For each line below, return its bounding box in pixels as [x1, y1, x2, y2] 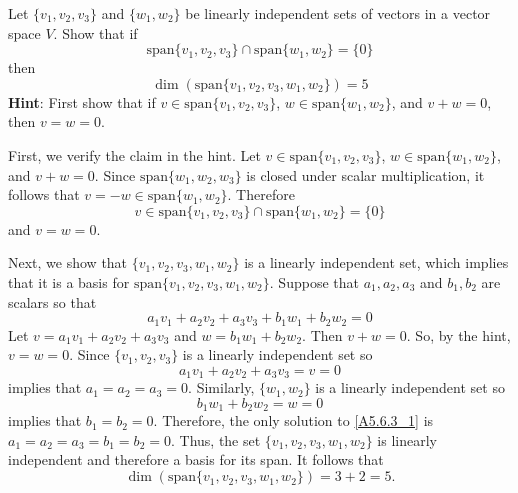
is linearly [377, 429, 437, 450]
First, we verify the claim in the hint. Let [8, 144, 261, 165]
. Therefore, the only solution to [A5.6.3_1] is [153, 410, 434, 431]
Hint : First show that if [8, 91, 156, 112]
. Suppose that [269, 271, 359, 292]
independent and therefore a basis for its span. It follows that [8, 449, 384, 470]
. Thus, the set [170, 429, 261, 450]
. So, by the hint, [406, 324, 511, 345]
